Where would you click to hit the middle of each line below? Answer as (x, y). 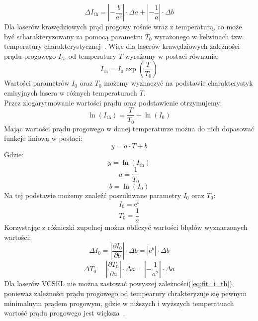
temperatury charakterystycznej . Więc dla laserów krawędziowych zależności (122, 46)
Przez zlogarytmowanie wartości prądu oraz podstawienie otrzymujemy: (113, 102)
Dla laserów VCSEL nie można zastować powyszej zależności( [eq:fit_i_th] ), (119, 283)
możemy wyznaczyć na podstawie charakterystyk (178, 83)
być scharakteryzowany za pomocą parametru (74, 36)
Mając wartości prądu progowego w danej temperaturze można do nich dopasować (129, 128)
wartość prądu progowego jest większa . (65, 313)
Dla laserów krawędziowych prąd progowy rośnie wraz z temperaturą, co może (123, 26)
